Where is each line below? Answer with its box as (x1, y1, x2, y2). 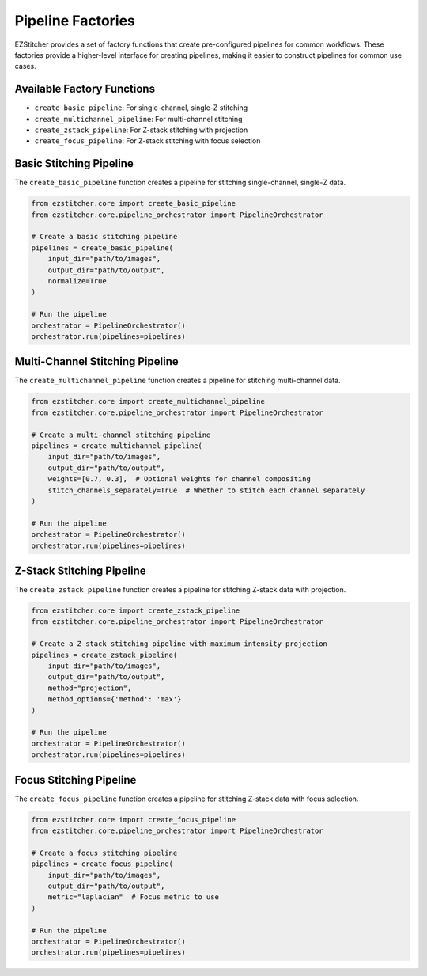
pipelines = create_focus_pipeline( (31, 860, 174, 868)
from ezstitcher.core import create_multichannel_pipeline (31, 397, 265, 406)
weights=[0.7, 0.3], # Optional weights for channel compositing (47, 475, 312, 484)
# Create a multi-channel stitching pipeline (31, 430, 211, 439)
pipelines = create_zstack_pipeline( (31, 650, 178, 659)
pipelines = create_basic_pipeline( (31, 243, 174, 253)
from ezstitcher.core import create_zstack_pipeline (31, 606, 240, 615)
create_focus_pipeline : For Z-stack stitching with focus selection (34, 136, 261, 146)
